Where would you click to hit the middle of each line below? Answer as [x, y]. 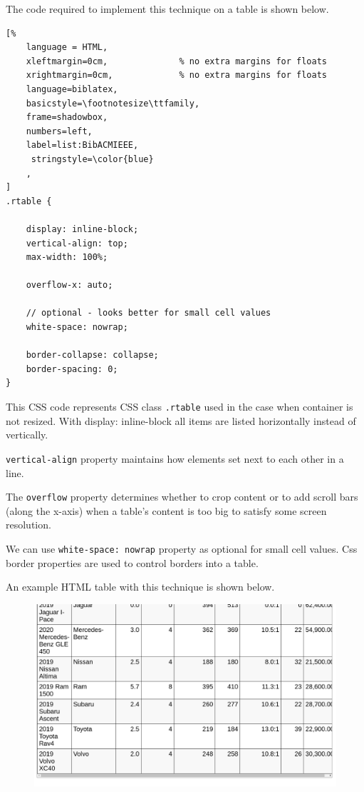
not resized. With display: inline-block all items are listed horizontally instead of [181, 420]
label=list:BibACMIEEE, [82, 145]
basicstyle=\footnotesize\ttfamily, [113, 103]
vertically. [27, 435]
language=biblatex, [72, 89]
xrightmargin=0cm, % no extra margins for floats [177, 75]
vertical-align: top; [77, 243]
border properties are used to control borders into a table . [132, 562]
